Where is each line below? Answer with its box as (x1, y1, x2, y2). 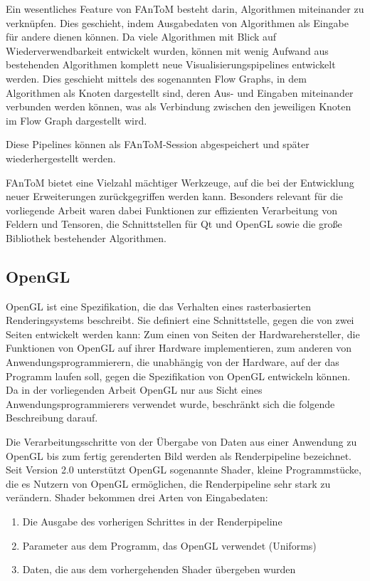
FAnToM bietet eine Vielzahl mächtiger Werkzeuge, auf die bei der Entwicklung (6, 174, 354, 189)
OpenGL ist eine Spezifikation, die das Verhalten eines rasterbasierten (6, 298, 312, 313)
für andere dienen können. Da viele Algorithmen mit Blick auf (6, 29, 277, 44)
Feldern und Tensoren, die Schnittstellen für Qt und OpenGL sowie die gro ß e (6, 216, 342, 231)
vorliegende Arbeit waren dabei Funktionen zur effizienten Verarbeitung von (6, 202, 337, 217)
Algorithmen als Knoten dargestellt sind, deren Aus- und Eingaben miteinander (6, 85, 354, 100)
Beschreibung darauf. (6, 410, 98, 425)
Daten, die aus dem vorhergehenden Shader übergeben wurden (22, 562, 296, 577)
